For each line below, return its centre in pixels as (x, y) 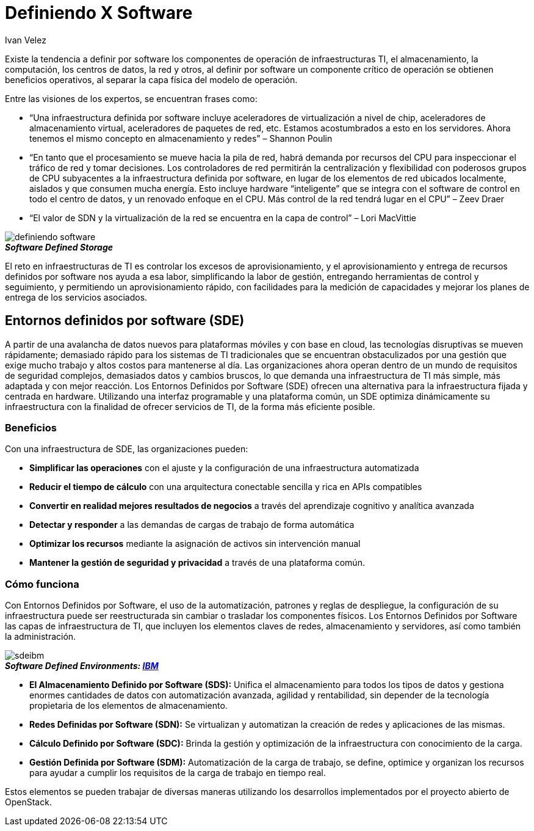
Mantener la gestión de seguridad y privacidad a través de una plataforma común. (197, 563)
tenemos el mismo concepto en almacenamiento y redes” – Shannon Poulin (181, 138)
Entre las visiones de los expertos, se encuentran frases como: (131, 98)
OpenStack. (28, 802)
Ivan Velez (26, 40)
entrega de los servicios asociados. (76, 297)
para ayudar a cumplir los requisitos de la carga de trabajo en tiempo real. (178, 773)
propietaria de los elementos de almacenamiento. (128, 706)
